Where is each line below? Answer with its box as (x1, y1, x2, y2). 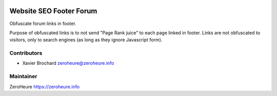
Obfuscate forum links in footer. (9, 20, 76, 27)
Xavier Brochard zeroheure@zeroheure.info (22, 60, 114, 66)
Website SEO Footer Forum (9, 7, 97, 15)
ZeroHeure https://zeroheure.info (9, 83, 80, 89)
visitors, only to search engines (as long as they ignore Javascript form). (9, 37, 163, 43)
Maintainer (9, 73, 37, 80)
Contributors (9, 50, 43, 57)
